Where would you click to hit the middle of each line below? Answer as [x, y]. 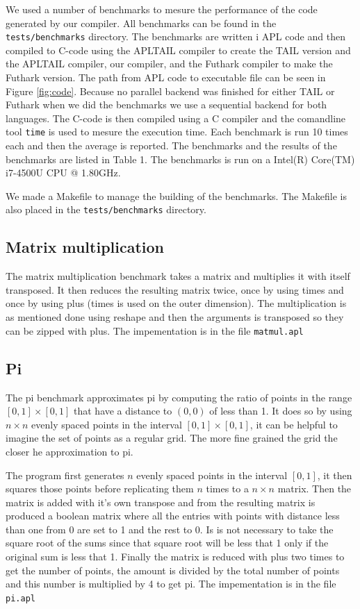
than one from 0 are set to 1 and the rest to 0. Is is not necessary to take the [170, 529]
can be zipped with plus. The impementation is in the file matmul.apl [155, 330]
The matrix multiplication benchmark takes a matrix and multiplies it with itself [178, 276]
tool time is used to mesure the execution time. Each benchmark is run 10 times [177, 132]
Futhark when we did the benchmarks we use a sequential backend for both [166, 105]
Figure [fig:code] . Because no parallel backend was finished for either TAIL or [170, 91]
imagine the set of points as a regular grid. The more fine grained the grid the [172, 438]
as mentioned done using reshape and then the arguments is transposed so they [175, 317]
